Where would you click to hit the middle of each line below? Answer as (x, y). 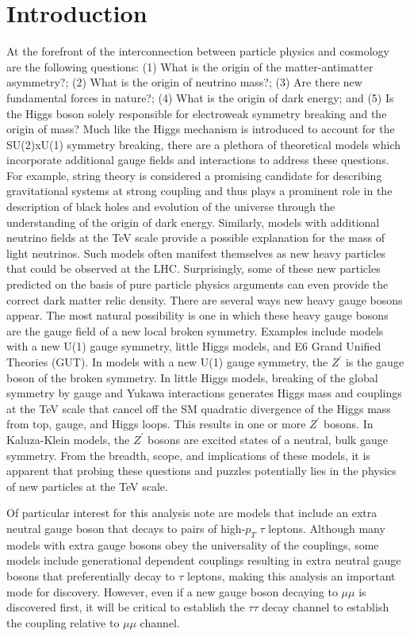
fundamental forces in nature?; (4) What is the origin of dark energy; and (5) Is (200, 97)
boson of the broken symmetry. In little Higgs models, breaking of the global (192, 377)
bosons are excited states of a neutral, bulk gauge (267, 439)
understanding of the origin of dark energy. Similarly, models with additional (193, 222)
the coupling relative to (63, 622)
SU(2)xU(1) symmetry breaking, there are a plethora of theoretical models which (203, 144)
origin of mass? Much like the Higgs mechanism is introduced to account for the (201, 129)
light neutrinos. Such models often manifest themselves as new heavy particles (196, 253)
